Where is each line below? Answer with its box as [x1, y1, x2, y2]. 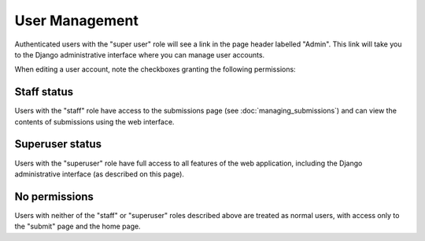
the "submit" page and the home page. [14, 221, 141, 232]
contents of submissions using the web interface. [14, 117, 175, 126]
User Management [14, 12, 139, 29]
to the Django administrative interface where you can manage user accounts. [14, 50, 265, 59]
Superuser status [14, 138, 102, 151]
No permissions [14, 190, 94, 203]
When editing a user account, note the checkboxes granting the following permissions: [14, 65, 296, 74]
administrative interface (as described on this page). [14, 169, 185, 179]
